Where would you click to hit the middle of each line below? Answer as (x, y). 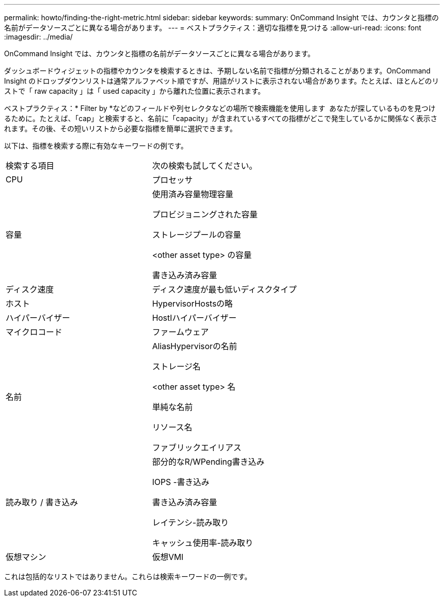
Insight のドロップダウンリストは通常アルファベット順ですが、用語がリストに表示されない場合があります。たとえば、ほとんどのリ (221, 81)
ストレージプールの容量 (197, 235)
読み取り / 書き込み (42, 502)
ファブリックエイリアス (197, 447)
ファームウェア (180, 332)
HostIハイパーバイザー (194, 318)
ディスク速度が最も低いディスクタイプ (225, 289)
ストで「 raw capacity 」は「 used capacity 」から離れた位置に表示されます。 (135, 91)
